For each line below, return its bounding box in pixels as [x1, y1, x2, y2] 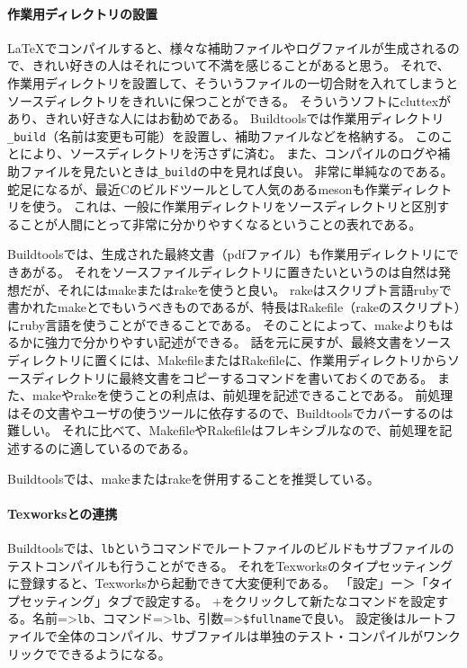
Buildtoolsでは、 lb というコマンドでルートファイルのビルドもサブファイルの [7, 538, 454, 557]
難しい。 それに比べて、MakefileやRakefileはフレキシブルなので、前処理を [7, 421, 440, 440]
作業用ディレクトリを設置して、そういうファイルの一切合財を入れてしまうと [7, 73, 459, 92]
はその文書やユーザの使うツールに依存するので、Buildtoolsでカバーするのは [7, 403, 454, 422]
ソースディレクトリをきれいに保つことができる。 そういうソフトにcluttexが [7, 91, 452, 110]
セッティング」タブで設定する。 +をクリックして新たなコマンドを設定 [19, 591, 436, 610]
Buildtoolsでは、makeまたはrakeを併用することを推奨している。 [7, 468, 380, 487]
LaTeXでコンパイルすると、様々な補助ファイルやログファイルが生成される [7, 38, 447, 57]
